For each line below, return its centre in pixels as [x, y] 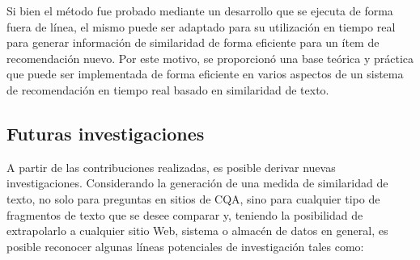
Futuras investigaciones [106, 133]
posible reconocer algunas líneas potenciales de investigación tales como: [185, 246]
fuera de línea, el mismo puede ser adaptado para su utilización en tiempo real [201, 26]
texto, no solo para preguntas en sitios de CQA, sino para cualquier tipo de [193, 198]
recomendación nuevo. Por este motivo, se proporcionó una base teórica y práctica [210, 58]
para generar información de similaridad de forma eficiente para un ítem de [193, 42]
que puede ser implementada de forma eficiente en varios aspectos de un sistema [205, 74]
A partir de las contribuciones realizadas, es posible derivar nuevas [171, 167]
